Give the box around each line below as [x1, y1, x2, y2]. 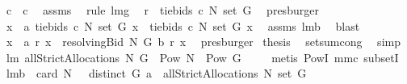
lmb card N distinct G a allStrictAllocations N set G [6, 65, 307, 82]
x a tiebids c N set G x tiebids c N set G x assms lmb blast [6, 17, 360, 34]
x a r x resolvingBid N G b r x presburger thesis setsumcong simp [6, 33, 401, 50]
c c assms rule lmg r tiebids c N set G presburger [6, 2, 319, 18]
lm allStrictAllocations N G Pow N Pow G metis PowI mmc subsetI [6, 48, 399, 65]
